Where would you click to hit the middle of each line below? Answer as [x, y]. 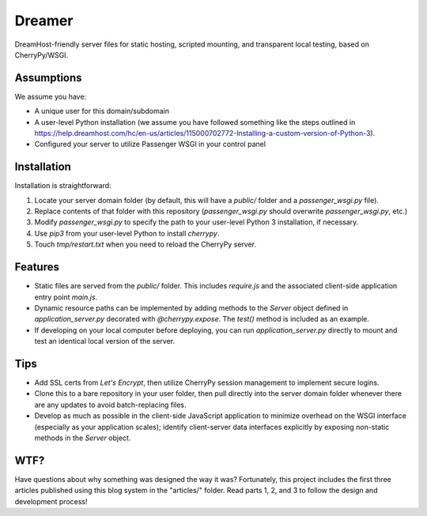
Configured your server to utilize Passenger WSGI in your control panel [150, 144]
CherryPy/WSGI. [42, 55]
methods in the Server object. [83, 438]
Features [37, 267]
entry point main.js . [66, 297]
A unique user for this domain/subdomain [102, 111]
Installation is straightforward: [63, 186]
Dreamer [44, 21]
